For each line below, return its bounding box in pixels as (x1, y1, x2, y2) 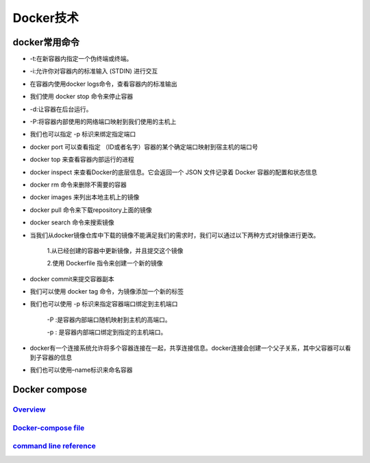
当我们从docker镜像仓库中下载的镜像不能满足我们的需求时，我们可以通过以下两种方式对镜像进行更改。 (29, 230, 320, 239)
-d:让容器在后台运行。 (29, 105, 92, 113)
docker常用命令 (12, 36, 80, 48)
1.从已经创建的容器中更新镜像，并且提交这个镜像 (47, 246, 184, 254)
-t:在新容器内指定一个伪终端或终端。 (29, 55, 133, 63)
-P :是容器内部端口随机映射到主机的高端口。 (47, 316, 171, 324)
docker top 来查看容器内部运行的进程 (29, 155, 135, 164)
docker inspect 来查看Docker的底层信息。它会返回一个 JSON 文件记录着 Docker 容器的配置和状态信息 (29, 168, 318, 176)
